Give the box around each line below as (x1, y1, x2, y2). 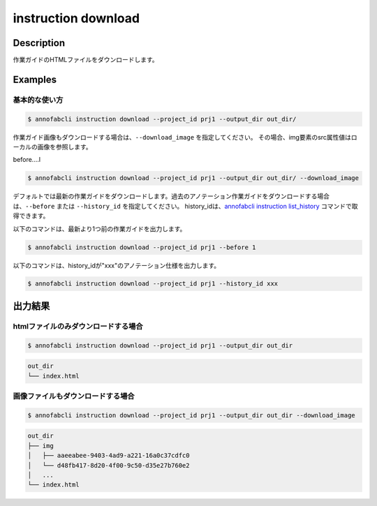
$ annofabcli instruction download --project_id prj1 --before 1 (27, 243, 256, 251)
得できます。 (13, 211, 50, 220)
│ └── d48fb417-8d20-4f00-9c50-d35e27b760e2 (27, 461, 190, 469)
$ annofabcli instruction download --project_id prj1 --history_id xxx (27, 280, 279, 288)
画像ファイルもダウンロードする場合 (13, 391, 135, 401)
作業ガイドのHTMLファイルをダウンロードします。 (13, 56, 158, 64)
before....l (13, 156, 41, 164)
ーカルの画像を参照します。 (13, 143, 92, 151)
